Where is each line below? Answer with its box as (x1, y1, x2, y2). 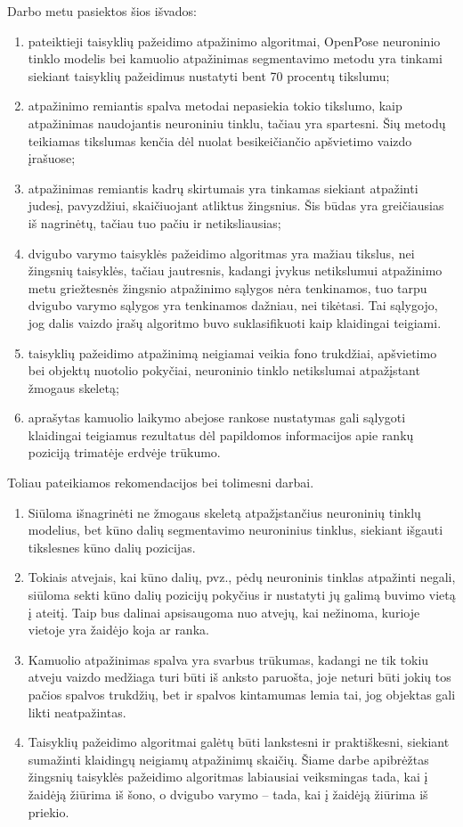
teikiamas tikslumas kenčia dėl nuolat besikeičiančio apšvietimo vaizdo (28, 131, 412, 150)
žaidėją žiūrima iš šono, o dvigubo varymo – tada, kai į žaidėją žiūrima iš (28, 784, 428, 803)
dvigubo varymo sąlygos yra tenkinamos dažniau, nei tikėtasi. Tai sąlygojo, (28, 296, 438, 315)
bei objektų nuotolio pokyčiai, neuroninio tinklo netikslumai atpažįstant (28, 361, 420, 380)
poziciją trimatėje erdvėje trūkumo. (28, 443, 221, 462)
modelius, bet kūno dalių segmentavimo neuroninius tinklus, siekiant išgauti (28, 520, 443, 539)
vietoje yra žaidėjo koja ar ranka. (28, 620, 209, 639)
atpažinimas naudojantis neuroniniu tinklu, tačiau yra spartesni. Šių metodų (28, 113, 446, 132)
